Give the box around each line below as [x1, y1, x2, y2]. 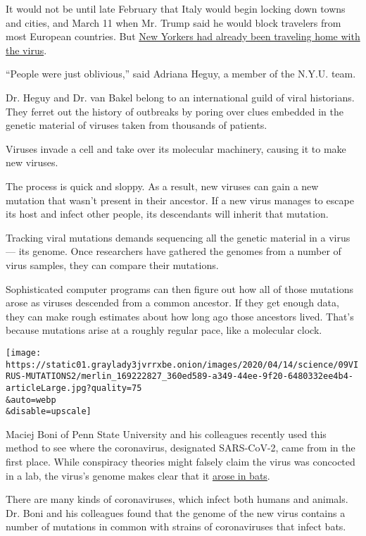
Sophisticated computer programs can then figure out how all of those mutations [6, 281, 353, 296]
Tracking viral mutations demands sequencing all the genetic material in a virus [6, 230, 351, 244]
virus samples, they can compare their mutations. [6, 257, 219, 272]
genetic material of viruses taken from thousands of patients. [6, 118, 267, 132]
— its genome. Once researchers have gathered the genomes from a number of [6, 244, 341, 258]
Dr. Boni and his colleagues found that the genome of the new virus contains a [6, 505, 346, 520]
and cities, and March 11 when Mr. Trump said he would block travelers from [6, 15, 341, 30]
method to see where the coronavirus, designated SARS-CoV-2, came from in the [6, 440, 355, 455]
